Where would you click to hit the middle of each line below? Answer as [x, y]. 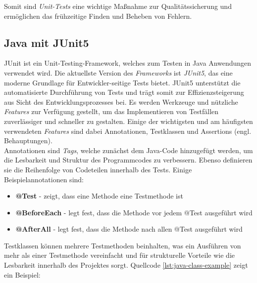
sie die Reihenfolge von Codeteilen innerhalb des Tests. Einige [98, 169]
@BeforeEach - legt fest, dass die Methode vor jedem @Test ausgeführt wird [134, 212]
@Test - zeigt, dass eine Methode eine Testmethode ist [99, 196]
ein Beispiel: [22, 274]
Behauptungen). [28, 141]
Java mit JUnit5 [47, 42]
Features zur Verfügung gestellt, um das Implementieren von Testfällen [111, 111]
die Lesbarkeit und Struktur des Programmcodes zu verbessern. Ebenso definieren [128, 160]
